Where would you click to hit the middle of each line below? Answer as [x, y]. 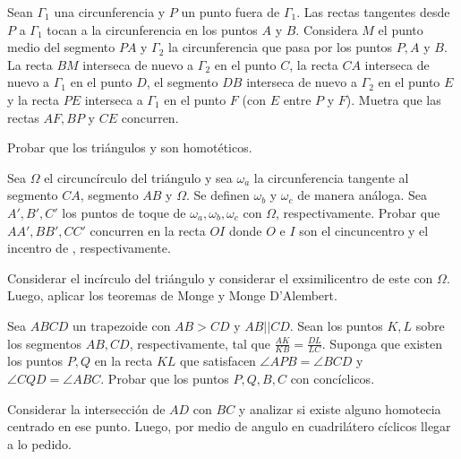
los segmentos [45, 343]
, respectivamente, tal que [200, 343]
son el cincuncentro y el [364, 230]
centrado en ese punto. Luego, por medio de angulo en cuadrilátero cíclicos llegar [229, 426]
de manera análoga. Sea [362, 195]
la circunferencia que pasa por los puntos [281, 47]
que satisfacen [218, 361]
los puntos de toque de [124, 212]
